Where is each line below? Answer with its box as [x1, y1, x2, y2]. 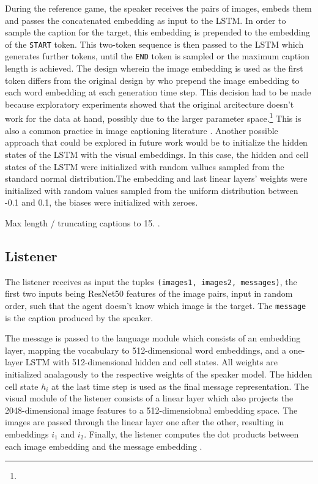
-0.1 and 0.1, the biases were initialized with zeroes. [5, 196, 198, 209]
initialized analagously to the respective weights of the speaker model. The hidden [5, 367, 312, 380]
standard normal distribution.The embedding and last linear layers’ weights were [5, 172, 308, 185]
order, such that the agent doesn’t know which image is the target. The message [5, 299, 306, 311]
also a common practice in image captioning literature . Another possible [5, 124, 278, 136]
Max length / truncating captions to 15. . [5, 216, 160, 229]
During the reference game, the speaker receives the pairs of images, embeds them [5, 2, 312, 14]
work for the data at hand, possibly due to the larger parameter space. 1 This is [5, 110, 301, 125]
